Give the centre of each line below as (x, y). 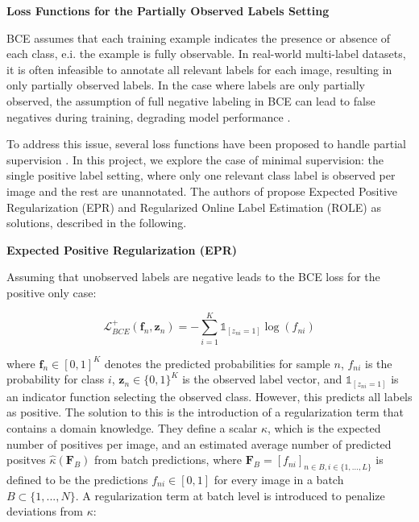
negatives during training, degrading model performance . (149, 116)
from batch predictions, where (168, 460)
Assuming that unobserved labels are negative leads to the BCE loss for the (193, 277)
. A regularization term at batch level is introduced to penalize (230, 495)
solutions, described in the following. (97, 223)
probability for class (56, 379)
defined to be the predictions (77, 479)
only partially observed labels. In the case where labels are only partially (186, 85)
